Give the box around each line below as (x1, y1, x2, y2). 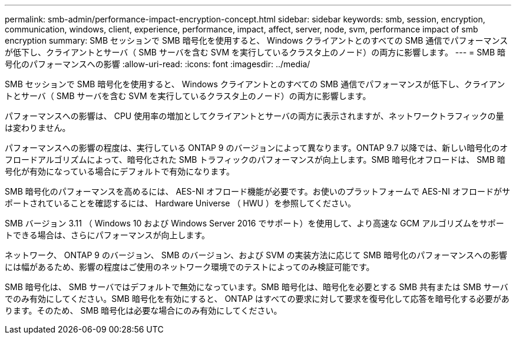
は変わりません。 (5, 123, 71, 133)
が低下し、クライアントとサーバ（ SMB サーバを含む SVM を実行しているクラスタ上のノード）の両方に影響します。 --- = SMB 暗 (5, 47, 506, 57)
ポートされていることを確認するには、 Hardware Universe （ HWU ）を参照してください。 (5, 198, 356, 208)
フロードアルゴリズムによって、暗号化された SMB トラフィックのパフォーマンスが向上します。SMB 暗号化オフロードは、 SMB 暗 (5, 154, 505, 164)
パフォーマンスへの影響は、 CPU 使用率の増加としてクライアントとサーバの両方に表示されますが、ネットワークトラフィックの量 (5, 111, 504, 121)
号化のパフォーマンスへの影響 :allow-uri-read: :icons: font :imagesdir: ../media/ (5, 59, 310, 69)
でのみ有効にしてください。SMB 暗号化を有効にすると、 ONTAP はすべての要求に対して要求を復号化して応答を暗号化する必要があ (5, 294, 510, 304)
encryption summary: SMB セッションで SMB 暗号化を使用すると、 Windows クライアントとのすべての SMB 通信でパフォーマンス (5, 35, 508, 45)
